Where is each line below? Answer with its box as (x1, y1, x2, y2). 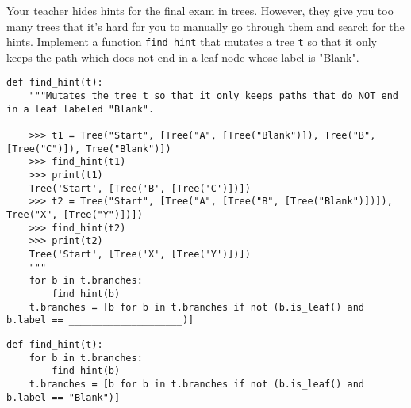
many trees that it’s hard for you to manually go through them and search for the (6, 17, 405, 34)
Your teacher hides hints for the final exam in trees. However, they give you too (6, 2, 394, 18)
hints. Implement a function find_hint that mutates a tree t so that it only (6, 33, 377, 50)
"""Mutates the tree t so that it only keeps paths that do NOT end (29, 90, 398, 102)
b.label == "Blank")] (6, 391, 121, 403)
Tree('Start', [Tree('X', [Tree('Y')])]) (29, 248, 251, 260)
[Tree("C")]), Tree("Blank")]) (6, 143, 171, 154)
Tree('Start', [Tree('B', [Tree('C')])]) (29, 182, 251, 194)
